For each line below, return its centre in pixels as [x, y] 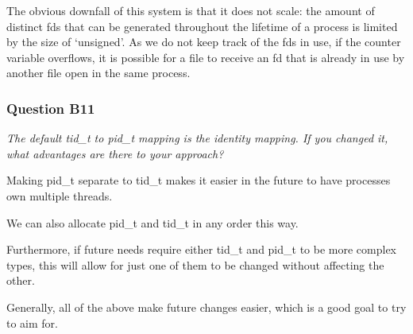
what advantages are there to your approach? [115, 153]
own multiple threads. [60, 195]
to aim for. [32, 322]
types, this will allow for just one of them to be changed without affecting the [195, 264]
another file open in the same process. [98, 73]
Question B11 [51, 108]
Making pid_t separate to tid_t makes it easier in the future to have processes [199, 180]
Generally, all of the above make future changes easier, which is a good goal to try [206, 307]
